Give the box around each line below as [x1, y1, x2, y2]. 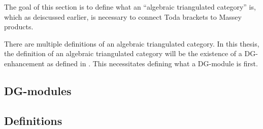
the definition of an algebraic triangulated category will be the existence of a [4, 48, 242, 59]
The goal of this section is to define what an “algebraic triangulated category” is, [4, 2, 256, 12]
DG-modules [4, 82, 72, 98]
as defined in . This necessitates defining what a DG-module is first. [47, 58, 258, 68]
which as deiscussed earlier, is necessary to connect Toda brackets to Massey [4, 11, 242, 22]
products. [4, 21, 34, 32]
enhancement [4, 58, 45, 68]
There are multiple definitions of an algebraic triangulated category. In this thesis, [4, 38, 259, 49]
